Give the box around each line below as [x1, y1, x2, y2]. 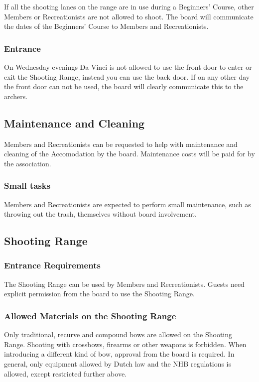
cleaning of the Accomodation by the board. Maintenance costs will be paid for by [4, 148, 255, 159]
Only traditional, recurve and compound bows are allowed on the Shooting [4, 329, 233, 340]
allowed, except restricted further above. [4, 368, 127, 379]
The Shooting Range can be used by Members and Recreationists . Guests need [4, 278, 245, 289]
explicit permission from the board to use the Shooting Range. [4, 288, 195, 299]
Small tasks [4, 179, 51, 192]
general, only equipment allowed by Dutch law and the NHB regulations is [4, 358, 232, 369]
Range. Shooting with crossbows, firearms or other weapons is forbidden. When [4, 339, 247, 349]
